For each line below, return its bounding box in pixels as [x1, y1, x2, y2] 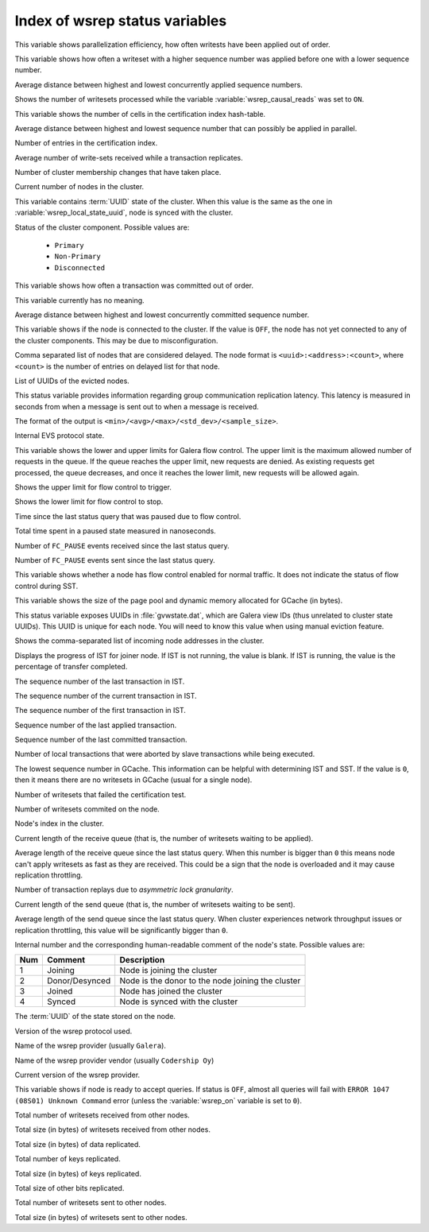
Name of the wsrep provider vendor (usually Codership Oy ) [14, 1056, 214, 1065]
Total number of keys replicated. [14, 1154, 121, 1164]
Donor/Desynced [46, 975, 111, 986]
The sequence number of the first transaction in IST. [14, 706, 187, 715]
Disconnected [54, 263, 106, 272]
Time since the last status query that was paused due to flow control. [14, 511, 242, 521]
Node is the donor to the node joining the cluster [119, 975, 301, 986]
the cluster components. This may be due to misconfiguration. [14, 335, 218, 345]
